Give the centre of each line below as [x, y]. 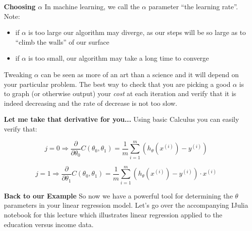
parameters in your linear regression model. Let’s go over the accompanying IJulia [126, 205]
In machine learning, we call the [92, 6]
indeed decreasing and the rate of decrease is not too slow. [91, 103]
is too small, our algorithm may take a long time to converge [119, 58]
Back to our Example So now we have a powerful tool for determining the [118, 195]
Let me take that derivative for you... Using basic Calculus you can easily [122, 119]
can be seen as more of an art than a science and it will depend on [140, 74]
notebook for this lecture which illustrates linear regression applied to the [113, 214]
